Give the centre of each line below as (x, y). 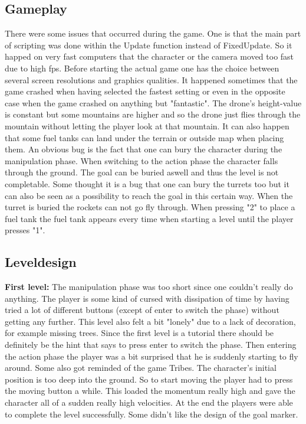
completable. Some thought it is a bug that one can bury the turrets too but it (147, 183)
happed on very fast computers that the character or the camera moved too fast (149, 56)
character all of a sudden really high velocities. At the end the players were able (149, 402)
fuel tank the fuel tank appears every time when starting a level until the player (149, 218)
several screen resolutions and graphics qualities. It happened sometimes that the (151, 79)
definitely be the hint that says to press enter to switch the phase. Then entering (151, 345)
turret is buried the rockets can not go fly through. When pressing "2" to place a (150, 207)
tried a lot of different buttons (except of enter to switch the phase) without (142, 310)
